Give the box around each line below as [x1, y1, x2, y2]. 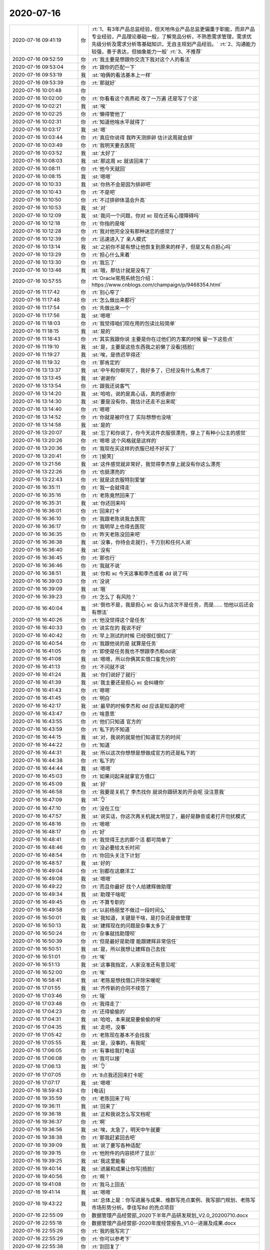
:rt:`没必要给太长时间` [91, 844, 142, 851]
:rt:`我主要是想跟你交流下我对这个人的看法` [91, 55, 192, 62]
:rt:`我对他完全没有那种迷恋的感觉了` [91, 227, 177, 234]
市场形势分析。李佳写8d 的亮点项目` [91, 1204, 176, 1211]
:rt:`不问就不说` [91, 663, 127, 670]
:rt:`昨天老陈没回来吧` [91, 530, 142, 537]
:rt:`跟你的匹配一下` [91, 63, 137, 70]
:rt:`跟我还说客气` [91, 382, 132, 389]
